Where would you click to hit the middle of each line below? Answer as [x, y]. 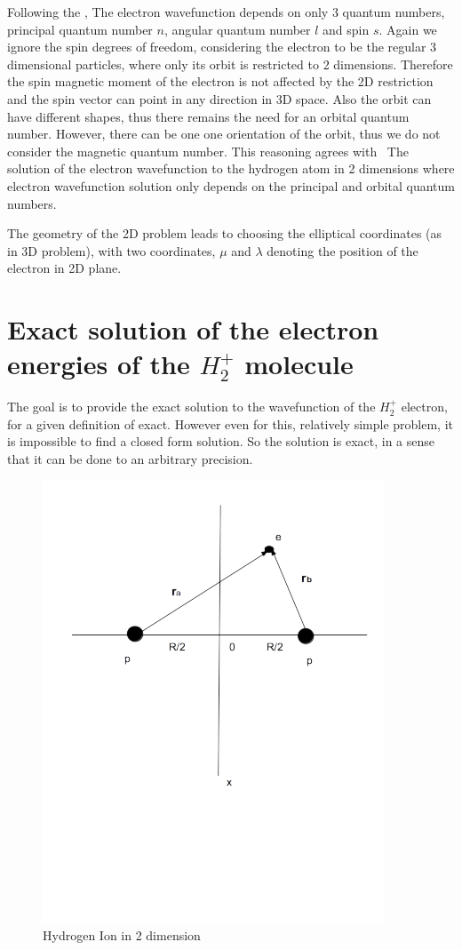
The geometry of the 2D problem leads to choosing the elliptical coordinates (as [225, 233]
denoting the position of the [343, 250]
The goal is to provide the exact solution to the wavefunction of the [191, 407]
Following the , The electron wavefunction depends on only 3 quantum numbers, [226, 12]
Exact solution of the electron [193, 329]
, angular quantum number [237, 29]
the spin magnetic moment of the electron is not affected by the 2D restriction [220, 81]
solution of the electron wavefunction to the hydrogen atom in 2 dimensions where [231, 168]
